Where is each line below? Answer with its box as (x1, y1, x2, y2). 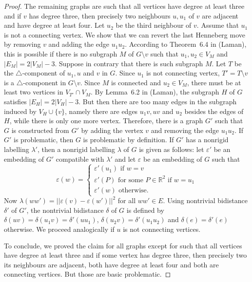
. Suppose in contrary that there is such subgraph (55, 58, 203, 68)
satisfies (4, 96, 27, 106)
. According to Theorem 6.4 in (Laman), (125, 39, 247, 49)
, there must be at (187, 77, 241, 87)
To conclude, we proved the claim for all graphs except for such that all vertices (4, 240, 242, 250)
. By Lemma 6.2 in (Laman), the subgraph (90, 87, 219, 97)
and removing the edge (151, 125, 219, 135)
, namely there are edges (65, 106, 138, 116)
